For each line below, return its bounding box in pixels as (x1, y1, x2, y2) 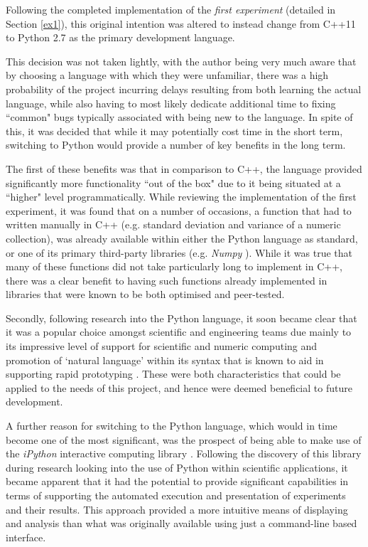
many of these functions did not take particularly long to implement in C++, (6, 259, 342, 274)
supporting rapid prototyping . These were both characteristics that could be (6, 366, 341, 381)
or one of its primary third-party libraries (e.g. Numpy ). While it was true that (6, 245, 353, 260)
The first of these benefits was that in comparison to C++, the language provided (6, 161, 362, 176)
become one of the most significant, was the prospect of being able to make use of (6, 432, 362, 447)
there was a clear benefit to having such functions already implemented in (6, 272, 328, 287)
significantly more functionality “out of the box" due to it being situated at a (6, 175, 341, 190)
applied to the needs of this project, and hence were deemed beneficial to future (6, 380, 352, 395)
